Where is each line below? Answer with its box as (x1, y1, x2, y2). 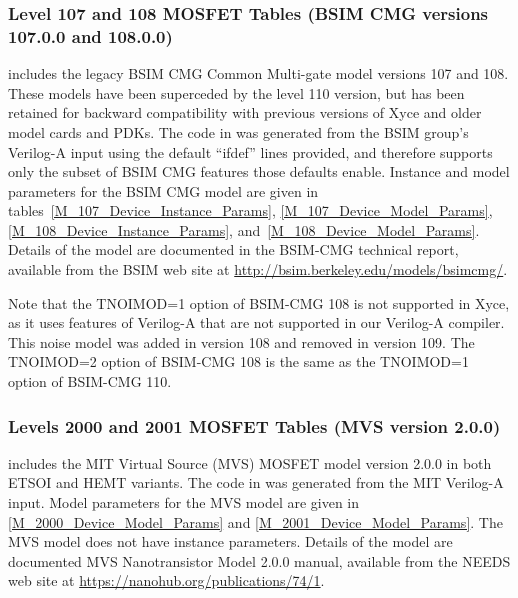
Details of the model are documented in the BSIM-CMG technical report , (8, 239, 459, 260)
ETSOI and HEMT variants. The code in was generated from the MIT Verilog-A (8, 472, 504, 493)
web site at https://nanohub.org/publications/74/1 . (8, 570, 325, 591)
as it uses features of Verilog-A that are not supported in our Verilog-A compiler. (8, 312, 505, 333)
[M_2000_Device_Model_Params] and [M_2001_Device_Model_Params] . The (8, 511, 503, 532)
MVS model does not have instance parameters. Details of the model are (8, 531, 453, 552)
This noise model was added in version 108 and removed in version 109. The (8, 331, 475, 352)
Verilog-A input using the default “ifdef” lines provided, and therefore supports (8, 141, 493, 162)
